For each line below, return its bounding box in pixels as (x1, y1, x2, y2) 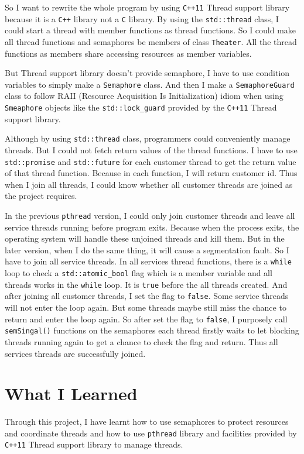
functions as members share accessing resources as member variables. (5, 47, 252, 59)
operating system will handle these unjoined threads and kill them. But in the (5, 232, 285, 245)
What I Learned (5, 381, 138, 405)
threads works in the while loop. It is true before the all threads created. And (5, 278, 288, 290)
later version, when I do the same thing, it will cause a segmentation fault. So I (5, 243, 289, 256)
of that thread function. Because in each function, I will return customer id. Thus (5, 167, 298, 179)
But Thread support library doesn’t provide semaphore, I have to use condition (5, 67, 290, 79)
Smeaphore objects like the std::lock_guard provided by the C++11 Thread (5, 101, 277, 113)
